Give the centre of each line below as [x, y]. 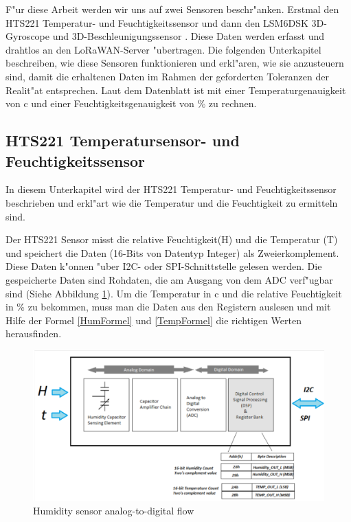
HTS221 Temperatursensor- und [123, 140]
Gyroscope [27, 36]
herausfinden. [34, 333]
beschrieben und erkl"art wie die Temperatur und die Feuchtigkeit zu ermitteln [172, 202]
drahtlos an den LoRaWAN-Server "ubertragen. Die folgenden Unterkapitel [163, 49]
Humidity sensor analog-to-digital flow [114, 510]
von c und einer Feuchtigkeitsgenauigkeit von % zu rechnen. [131, 103]
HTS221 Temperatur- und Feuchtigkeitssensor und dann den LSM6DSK [157, 22]
